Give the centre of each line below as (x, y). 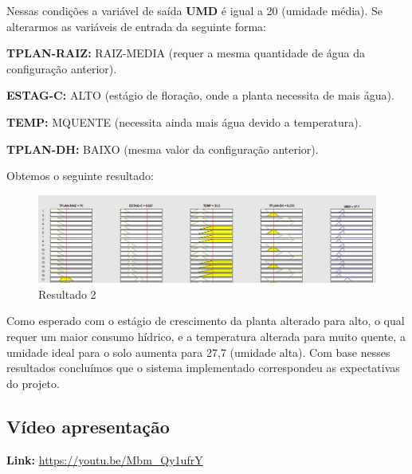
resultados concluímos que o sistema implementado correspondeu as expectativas (203, 368)
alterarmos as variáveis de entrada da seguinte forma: (136, 26)
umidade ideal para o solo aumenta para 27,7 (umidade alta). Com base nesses (198, 352)
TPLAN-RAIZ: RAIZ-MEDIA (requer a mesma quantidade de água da (186, 53)
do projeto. (33, 383)
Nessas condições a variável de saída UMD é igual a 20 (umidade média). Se (195, 10)
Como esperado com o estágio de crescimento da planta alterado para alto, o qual (206, 321)
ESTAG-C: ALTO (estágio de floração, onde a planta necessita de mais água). (200, 95)
